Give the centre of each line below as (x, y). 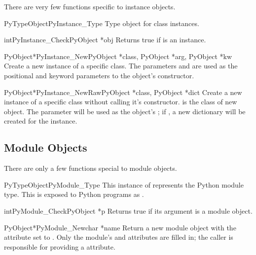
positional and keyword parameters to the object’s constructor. (99, 75)
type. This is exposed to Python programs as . (74, 194)
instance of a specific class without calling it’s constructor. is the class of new (121, 102)
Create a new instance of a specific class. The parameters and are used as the (121, 66)
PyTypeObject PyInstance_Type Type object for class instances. (102, 23)
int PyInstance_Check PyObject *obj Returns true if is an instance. (105, 40)
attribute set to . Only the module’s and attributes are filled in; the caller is (119, 237)
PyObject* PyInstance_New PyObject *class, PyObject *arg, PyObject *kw (118, 56)
